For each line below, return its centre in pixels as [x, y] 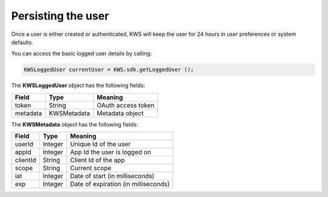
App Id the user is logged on [111, 152]
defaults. [22, 42]
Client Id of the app [97, 160]
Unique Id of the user [100, 144]
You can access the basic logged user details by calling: [81, 54]
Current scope [91, 168]
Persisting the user [60, 16]
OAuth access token [126, 105]
